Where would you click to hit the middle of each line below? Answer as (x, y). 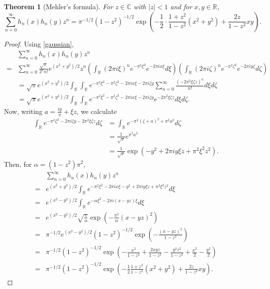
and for (181, 6)
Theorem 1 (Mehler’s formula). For (58, 6)
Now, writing (23, 111)
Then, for (18, 164)
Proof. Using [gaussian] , (39, 43)
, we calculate (97, 111)
